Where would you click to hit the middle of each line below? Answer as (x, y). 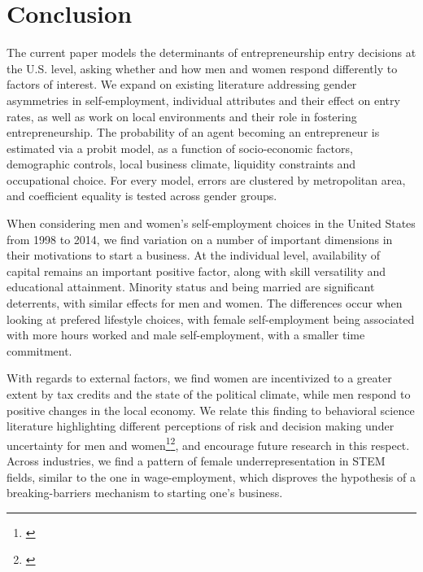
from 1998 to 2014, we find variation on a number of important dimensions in (200, 239)
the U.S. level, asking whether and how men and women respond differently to (202, 68)
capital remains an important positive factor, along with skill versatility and (196, 271)
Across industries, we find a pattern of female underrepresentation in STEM (196, 461)
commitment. (39, 350)
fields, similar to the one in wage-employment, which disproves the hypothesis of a (211, 476)
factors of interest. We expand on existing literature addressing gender (182, 84)
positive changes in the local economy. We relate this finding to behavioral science (211, 410)
